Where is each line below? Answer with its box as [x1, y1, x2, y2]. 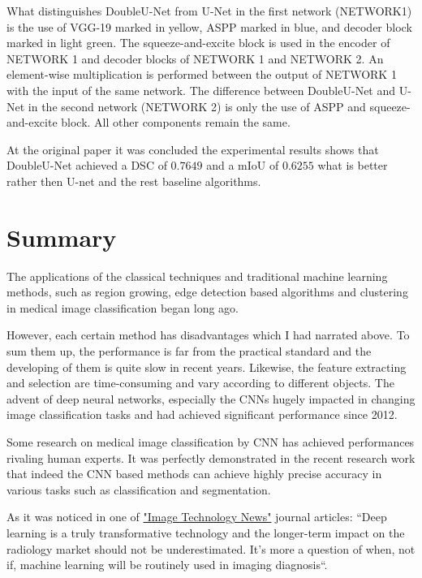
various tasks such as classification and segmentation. [6, 481, 271, 498]
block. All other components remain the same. [61, 114, 291, 131]
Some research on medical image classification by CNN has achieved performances [6, 433, 415, 450]
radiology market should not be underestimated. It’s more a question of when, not [6, 540, 416, 557]
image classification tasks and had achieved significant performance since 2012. [6, 406, 398, 423]
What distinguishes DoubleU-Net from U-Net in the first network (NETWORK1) [6, 2, 412, 19]
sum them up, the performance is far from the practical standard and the [6, 343, 372, 360]
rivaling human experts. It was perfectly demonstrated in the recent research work [6, 449, 416, 466]
